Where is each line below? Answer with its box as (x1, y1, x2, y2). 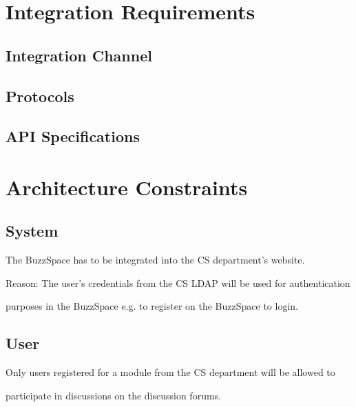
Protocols (6, 85, 74, 106)
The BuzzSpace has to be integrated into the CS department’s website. (6, 252, 305, 267)
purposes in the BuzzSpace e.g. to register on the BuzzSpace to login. (6, 299, 298, 313)
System (6, 220, 59, 241)
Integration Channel (6, 44, 152, 66)
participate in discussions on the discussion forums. (6, 388, 221, 402)
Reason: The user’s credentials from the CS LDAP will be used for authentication (6, 275, 350, 290)
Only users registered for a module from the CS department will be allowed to (6, 365, 335, 379)
